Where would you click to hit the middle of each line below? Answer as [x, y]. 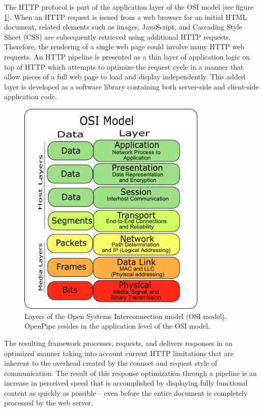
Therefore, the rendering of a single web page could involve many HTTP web [124, 47]
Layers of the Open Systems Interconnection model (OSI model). [126, 316]
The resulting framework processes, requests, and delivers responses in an [119, 343]
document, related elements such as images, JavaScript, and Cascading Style [123, 27]
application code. [31, 96]
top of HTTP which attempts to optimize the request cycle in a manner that [124, 66]
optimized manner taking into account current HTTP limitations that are [119, 353]
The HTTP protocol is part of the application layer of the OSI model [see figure [129, 7]
